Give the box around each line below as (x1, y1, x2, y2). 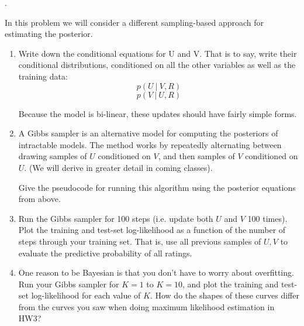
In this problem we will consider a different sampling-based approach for (5, 16, 264, 28)
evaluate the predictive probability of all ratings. (18, 246, 192, 259)
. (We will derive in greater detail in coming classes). (24, 161, 213, 173)
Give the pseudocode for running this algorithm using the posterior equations (18, 181, 296, 193)
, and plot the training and (182, 277, 279, 290)
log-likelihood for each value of (31, 289, 141, 301)
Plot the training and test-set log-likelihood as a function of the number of (18, 224, 286, 236)
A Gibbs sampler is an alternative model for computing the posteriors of (18, 127, 278, 139)
